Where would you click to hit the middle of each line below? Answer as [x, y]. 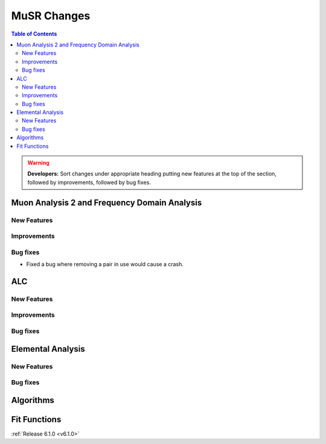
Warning [38, 163]
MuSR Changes [51, 16]
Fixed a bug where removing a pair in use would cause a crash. [105, 264]
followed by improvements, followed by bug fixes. [89, 182]
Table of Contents [34, 34]
